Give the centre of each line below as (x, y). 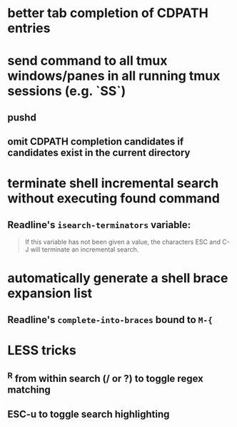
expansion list (50, 293)
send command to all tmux (87, 61)
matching (29, 390)
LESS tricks (42, 350)
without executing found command (114, 199)
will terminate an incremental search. (85, 249)
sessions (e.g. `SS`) (67, 91)
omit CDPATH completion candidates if (96, 142)
